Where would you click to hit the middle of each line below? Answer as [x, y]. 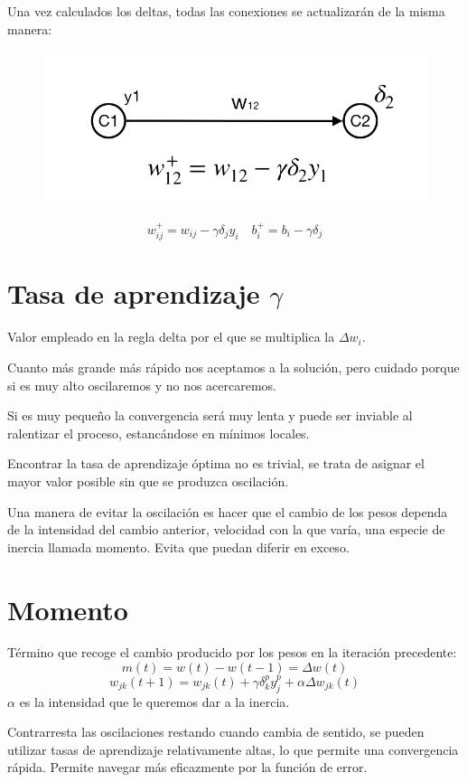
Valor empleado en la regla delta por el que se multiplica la [171, 337]
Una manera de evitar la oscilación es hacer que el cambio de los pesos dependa [228, 511]
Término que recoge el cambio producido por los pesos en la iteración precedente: [232, 652]
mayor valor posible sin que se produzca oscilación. [148, 481]
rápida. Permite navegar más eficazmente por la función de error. [187, 767]
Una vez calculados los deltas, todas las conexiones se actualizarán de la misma [226, 11]
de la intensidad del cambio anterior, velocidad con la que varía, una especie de [226, 529]
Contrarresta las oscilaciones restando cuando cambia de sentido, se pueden [216, 732]
